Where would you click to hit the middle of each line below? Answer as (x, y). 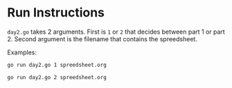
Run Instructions (56, 13)
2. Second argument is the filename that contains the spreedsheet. (102, 38)
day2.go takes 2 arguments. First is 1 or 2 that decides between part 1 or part (116, 32)
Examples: (22, 52)
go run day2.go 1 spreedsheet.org (57, 65)
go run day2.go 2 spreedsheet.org (57, 77)
